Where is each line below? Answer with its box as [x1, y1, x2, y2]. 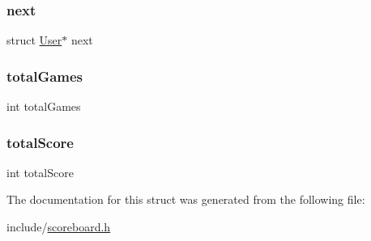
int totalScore [6, 163, 74, 180]
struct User [6, 32, 62, 49]
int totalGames [6, 98, 81, 115]
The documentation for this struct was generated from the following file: [6, 191, 365, 208]
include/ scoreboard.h [6, 218, 111, 235]
